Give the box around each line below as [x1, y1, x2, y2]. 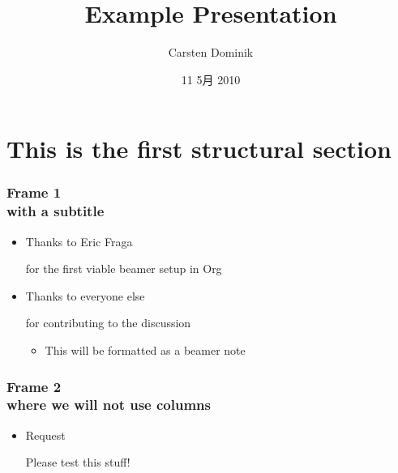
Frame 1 [6, 182, 62, 202]
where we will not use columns [6, 394, 211, 415]
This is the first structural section [6, 132, 392, 165]
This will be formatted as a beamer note [45, 342, 246, 359]
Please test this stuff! [25, 454, 131, 471]
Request [25, 426, 66, 443]
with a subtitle [6, 201, 105, 221]
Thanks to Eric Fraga [25, 232, 133, 249]
